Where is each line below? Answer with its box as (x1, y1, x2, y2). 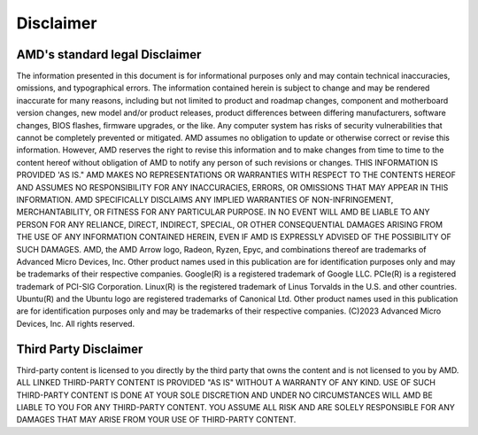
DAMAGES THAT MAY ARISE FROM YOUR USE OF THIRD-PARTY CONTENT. (16, 415, 297, 425)
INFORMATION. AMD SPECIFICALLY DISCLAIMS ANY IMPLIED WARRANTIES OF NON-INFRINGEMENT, (16, 194, 394, 205)
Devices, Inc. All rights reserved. (16, 318, 135, 329)
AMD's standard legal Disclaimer (16, 47, 202, 62)
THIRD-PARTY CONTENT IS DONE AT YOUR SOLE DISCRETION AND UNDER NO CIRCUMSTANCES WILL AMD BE (16, 390, 433, 400)
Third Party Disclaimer (16, 341, 143, 356)
